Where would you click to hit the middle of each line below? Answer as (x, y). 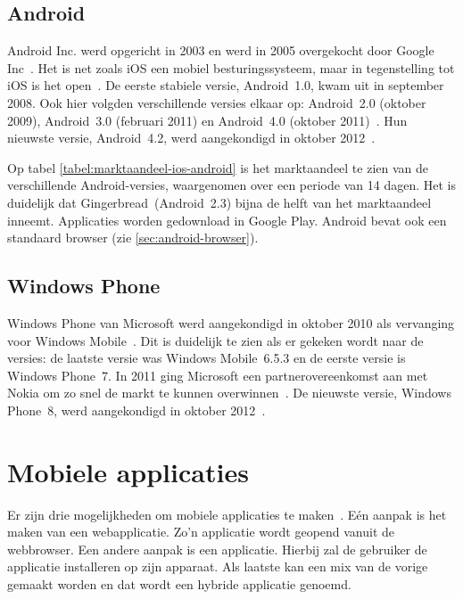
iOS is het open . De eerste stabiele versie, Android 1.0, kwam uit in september (226, 85)
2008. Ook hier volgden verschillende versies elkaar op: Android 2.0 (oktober (217, 102)
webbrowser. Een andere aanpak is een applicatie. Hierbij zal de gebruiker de (217, 549)
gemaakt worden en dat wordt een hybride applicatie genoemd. (179, 584)
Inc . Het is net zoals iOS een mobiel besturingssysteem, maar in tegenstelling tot (231, 67)
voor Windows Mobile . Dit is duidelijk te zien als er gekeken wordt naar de (215, 340)
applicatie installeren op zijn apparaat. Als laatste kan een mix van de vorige (218, 566)
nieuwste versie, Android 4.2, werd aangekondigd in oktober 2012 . (191, 138)
